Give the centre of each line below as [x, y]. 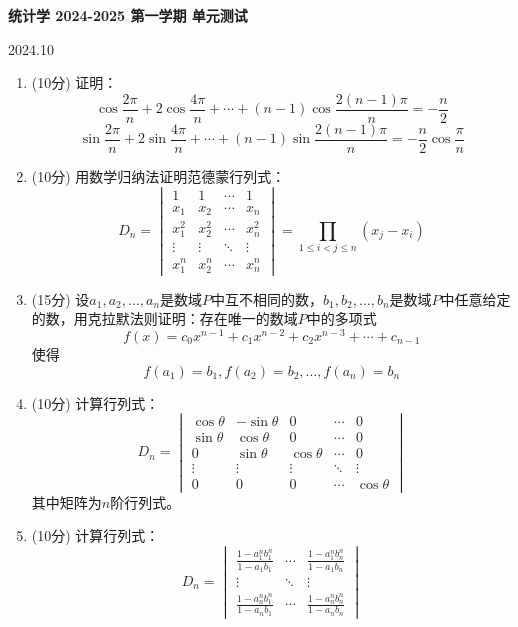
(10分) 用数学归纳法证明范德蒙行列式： [158, 175]
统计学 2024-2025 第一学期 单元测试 [128, 15]
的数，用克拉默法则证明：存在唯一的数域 [164, 318]
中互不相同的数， [267, 298]
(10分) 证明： [74, 82]
